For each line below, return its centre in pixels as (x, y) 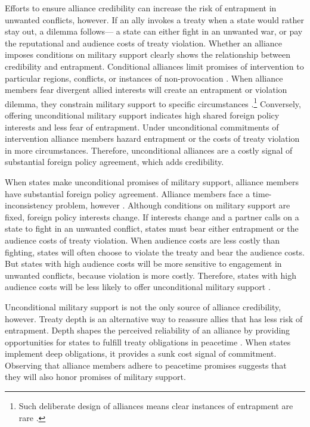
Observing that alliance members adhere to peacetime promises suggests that (146, 365)
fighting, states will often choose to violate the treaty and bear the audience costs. (155, 252)
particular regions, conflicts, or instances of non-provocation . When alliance (144, 78)
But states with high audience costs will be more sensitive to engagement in (143, 264)
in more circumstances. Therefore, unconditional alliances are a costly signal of (149, 150)
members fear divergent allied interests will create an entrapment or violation (146, 90)
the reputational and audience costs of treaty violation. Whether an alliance (144, 43)
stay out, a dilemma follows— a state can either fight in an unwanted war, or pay (154, 31)
